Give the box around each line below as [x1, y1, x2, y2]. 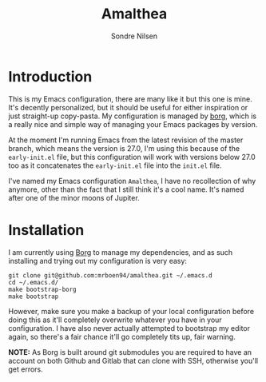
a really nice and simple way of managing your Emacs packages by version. [8, 119, 258, 129]
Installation [8, 221, 85, 239]
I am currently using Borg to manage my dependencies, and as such [8, 247, 233, 257]
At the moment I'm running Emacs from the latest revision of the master [8, 135, 244, 145]
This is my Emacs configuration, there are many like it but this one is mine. [8, 94, 253, 104]
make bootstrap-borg [8, 285, 77, 293]
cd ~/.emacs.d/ [8, 278, 59, 286]
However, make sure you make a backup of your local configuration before [8, 306, 254, 316]
